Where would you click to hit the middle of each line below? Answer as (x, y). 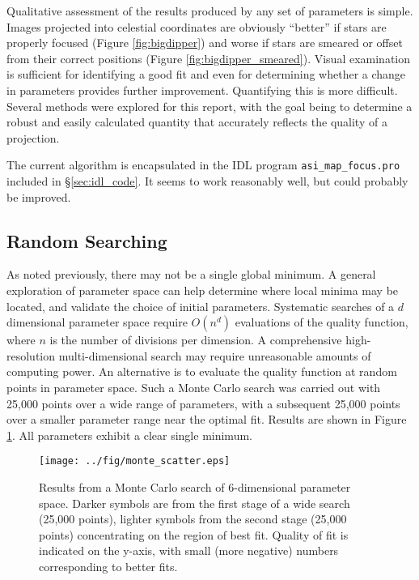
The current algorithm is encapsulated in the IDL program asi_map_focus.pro (203, 165)
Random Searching (87, 240)
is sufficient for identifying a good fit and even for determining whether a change (206, 74)
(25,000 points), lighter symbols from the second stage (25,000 (193, 519)
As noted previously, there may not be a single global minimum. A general (191, 274)
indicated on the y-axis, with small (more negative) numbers (189, 550)
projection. (33, 137)
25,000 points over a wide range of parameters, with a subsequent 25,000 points (203, 403)
